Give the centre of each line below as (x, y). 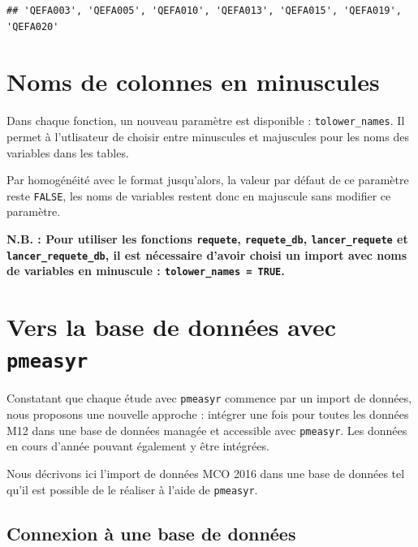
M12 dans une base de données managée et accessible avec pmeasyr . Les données (207, 430)
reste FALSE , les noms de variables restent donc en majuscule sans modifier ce (199, 195)
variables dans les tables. (68, 152)
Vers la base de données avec (172, 327)
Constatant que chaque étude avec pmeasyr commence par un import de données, (209, 398)
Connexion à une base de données (151, 533)
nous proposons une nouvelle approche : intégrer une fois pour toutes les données (208, 414)
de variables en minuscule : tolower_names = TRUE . (146, 271)
